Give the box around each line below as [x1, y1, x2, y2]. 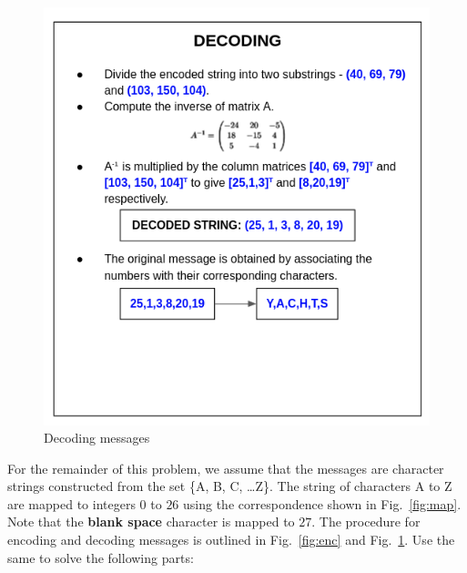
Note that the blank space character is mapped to [7, 512, 295, 531]
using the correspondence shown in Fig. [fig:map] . [183, 494, 462, 513]
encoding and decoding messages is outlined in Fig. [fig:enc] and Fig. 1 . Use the [7, 530, 455, 549]
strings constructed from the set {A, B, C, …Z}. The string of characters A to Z [7, 476, 452, 496]
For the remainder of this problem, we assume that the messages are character [7, 458, 444, 477]
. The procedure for [311, 512, 421, 531]
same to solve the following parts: [7, 547, 194, 567]
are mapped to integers [7, 494, 136, 513]
